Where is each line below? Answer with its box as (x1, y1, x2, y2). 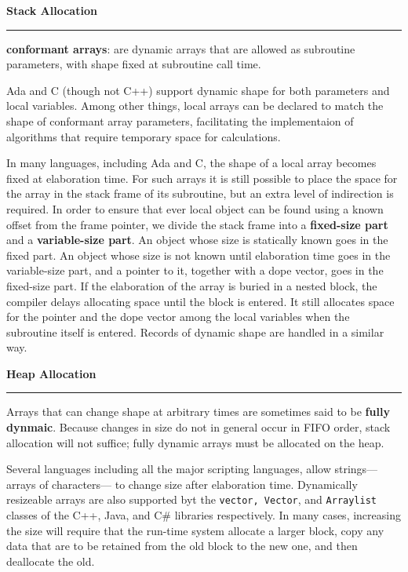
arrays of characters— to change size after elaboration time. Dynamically (6, 475, 358, 492)
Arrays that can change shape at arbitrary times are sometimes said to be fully (6, 403, 390, 420)
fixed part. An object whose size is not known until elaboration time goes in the (6, 246, 391, 263)
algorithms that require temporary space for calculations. (6, 128, 281, 144)
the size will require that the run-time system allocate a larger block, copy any (6, 522, 384, 538)
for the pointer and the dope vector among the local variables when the (6, 308, 350, 325)
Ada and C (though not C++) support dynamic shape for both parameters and (6, 82, 390, 98)
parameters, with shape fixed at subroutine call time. (6, 56, 261, 72)
